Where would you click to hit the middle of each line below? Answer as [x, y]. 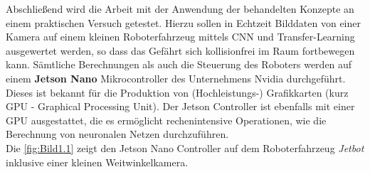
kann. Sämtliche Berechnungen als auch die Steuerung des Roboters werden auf [179, 64]
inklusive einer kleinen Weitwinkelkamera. [97, 162]
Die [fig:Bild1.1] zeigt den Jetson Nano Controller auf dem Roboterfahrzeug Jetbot [185, 147]
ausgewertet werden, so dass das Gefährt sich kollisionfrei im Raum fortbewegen [180, 50]
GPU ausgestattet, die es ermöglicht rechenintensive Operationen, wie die [166, 120]
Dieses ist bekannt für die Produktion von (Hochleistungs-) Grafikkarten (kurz [177, 92]
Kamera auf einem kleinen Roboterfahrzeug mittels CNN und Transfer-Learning [180, 37]
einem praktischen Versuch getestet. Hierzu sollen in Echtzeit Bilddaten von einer [183, 22]
